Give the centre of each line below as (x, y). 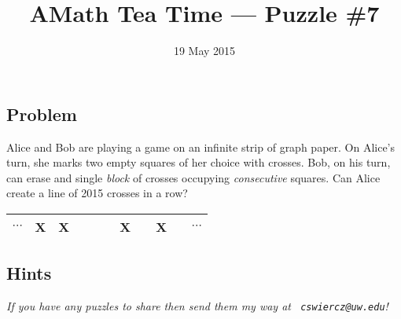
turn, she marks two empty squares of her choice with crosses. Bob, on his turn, (199, 162)
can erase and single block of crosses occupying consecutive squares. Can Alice (193, 177)
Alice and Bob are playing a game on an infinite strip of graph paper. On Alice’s (201, 147)
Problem (42, 114)
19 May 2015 (204, 51)
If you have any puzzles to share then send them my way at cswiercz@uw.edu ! (197, 306)
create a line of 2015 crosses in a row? (97, 193)
